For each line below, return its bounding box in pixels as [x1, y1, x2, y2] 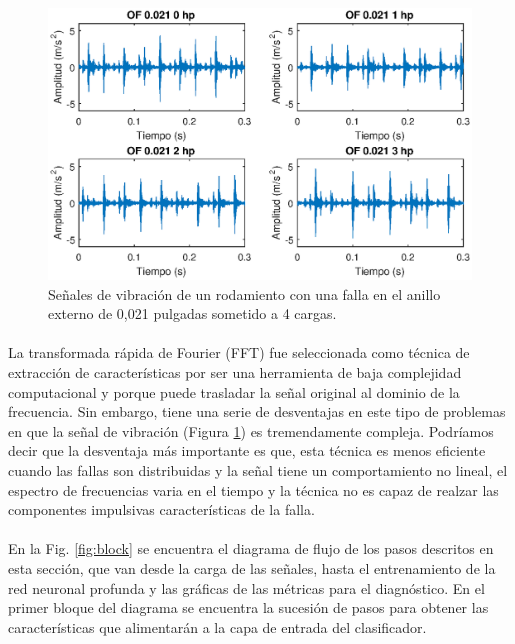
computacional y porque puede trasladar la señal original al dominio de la [8, 381, 460, 402]
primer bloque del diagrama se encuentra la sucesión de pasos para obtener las [8, 597, 489, 618]
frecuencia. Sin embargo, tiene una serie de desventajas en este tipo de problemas [8, 401, 506, 422]
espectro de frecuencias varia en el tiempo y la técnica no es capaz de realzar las [8, 479, 499, 500]
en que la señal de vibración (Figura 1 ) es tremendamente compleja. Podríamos [8, 420, 494, 441]
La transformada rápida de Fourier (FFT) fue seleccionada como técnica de [8, 342, 470, 363]
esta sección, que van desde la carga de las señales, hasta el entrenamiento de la [8, 557, 496, 578]
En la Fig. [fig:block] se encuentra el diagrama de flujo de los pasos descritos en [8, 538, 494, 559]
